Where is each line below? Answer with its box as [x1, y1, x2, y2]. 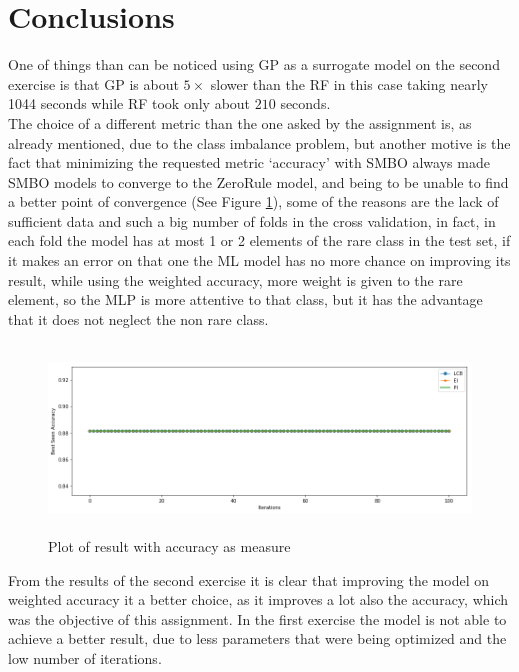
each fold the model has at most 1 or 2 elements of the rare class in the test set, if [8, 230, 511, 251]
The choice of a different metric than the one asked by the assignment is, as [8, 112, 472, 133]
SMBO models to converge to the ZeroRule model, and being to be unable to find [8, 171, 509, 192]
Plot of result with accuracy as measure [48, 536, 291, 556]
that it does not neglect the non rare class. [8, 308, 269, 329]
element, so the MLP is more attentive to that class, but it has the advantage [8, 289, 483, 310]
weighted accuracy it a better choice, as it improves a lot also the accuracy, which [8, 589, 509, 610]
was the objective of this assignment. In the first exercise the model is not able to [8, 608, 507, 629]
